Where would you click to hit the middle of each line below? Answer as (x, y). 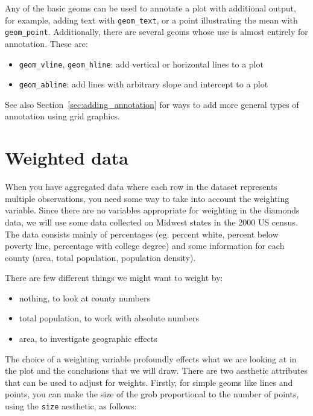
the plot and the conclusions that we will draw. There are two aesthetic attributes (156, 370)
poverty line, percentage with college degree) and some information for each (145, 246)
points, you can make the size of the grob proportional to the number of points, (152, 394)
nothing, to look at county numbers (84, 298)
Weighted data (67, 158)
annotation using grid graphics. (62, 116)
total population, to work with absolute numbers (109, 318)
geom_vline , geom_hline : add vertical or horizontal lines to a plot (141, 64)
